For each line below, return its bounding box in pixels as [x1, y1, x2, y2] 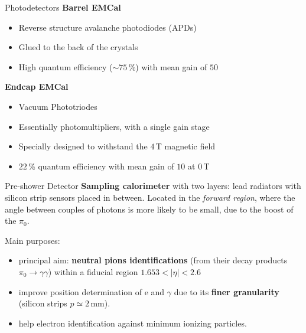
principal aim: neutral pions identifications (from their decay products [18, 254, 288, 266]
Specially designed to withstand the [18, 140, 148, 152]
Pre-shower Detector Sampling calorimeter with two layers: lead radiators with [5, 179, 301, 192]
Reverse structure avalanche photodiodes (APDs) [18, 21, 197, 33]
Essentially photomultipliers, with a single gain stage [18, 120, 210, 132]
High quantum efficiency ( [18, 60, 113, 73]
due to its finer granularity [174, 285, 279, 298]
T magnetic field [155, 140, 216, 152]
